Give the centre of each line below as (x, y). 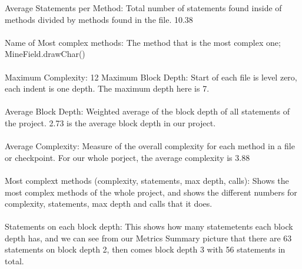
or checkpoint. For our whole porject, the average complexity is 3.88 (127, 157)
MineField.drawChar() (45, 54)
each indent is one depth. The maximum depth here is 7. (107, 88)
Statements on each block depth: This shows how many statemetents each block (149, 226)
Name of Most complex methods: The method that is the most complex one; (143, 42)
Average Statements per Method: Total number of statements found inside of (143, 8)
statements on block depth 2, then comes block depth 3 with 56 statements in (145, 249)
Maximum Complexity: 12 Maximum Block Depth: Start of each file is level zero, (151, 77)
